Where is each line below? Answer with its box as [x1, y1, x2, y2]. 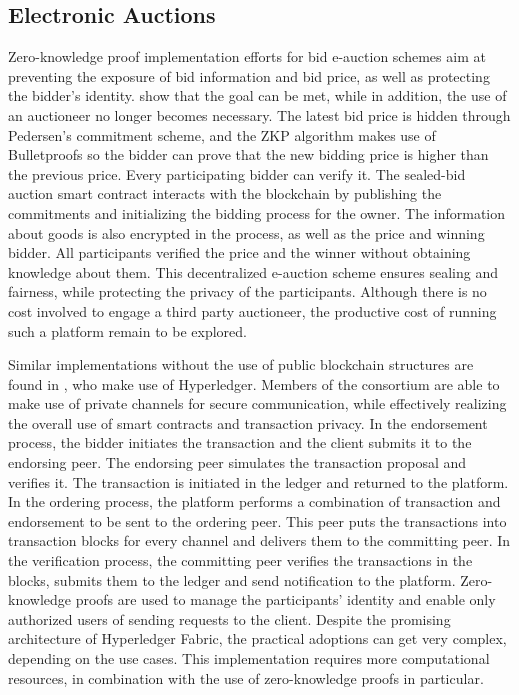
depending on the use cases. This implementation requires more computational [8, 648, 490, 669]
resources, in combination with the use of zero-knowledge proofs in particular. [8, 667, 484, 688]
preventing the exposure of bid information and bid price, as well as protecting [8, 65, 490, 86]
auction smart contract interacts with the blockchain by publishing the [8, 183, 442, 204]
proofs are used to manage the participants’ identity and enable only [75, 589, 496, 610]
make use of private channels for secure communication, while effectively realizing [8, 393, 507, 414]
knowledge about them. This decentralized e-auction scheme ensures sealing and [8, 261, 499, 282]
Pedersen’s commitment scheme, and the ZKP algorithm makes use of [8, 124, 436, 145]
